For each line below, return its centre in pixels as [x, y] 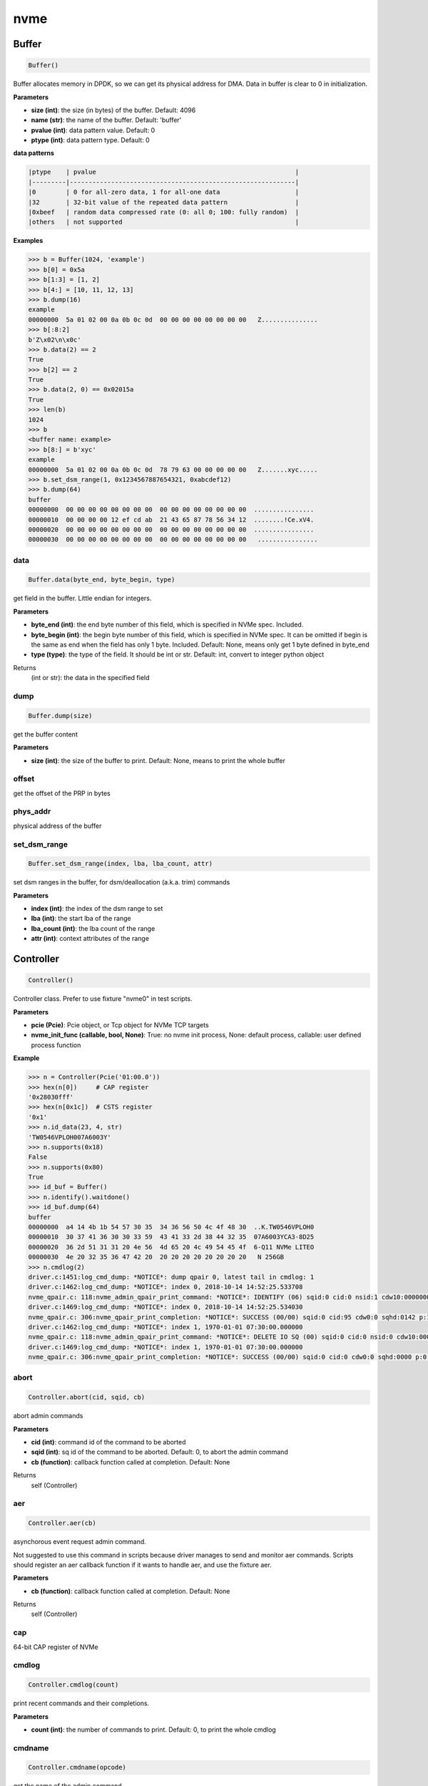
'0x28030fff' [51, 1097]
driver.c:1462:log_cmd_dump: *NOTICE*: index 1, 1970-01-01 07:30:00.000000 [165, 1327]
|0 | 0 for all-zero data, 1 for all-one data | [164, 192]
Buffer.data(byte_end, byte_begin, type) [102, 580]
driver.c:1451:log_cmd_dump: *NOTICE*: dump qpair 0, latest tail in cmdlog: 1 [171, 1277]
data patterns [34, 153]
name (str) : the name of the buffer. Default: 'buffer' [106, 120]
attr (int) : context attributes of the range [90, 939]
